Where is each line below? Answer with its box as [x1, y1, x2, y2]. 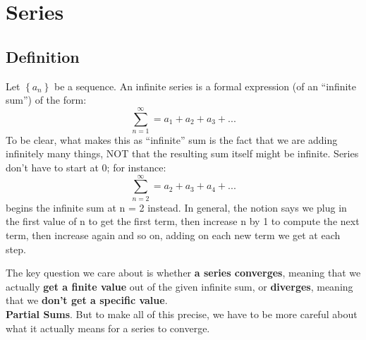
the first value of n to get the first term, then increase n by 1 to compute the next [6, 214, 360, 229]
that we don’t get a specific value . [6, 293, 168, 308]
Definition [6, 45, 80, 67]
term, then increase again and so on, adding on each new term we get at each [6, 227, 341, 242]
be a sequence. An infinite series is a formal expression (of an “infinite [54, 78, 357, 93]
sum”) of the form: [6, 92, 87, 107]
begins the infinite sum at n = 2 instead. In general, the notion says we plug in [6, 200, 347, 214]
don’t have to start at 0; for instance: [6, 160, 166, 175]
